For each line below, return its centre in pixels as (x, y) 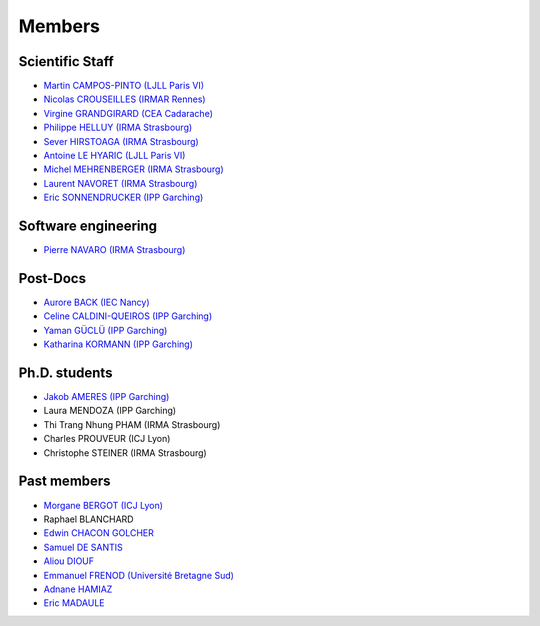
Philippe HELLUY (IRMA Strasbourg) (118, 127)
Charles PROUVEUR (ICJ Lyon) (107, 439)
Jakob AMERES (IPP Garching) (106, 397)
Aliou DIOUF (69, 561)
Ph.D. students (65, 372)
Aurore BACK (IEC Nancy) (96, 302)
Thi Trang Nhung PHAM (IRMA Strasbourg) (132, 424)
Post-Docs (52, 278)
